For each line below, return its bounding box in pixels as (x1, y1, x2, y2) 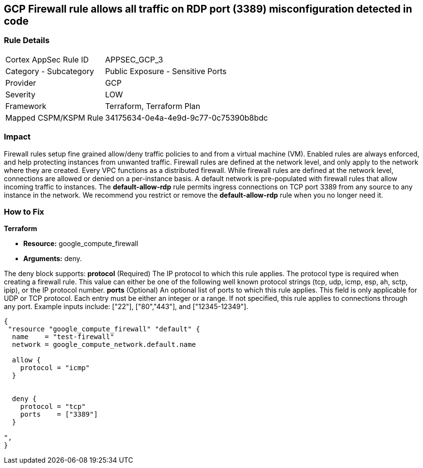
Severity (5, 89, 35, 99)
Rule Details (4, 35, 50, 46)
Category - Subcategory (5, 66, 94, 76)
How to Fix (4, 206, 45, 217)
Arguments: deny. (23, 254, 82, 263)
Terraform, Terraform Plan (105, 101, 201, 111)
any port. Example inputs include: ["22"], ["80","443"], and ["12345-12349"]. (4, 302, 249, 311)
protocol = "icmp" (20, 364, 90, 372)
